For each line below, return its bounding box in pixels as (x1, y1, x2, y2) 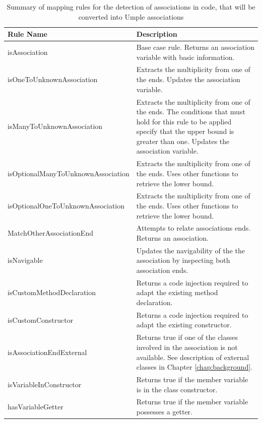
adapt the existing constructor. (136, 319, 232, 330)
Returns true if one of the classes (136, 332, 238, 342)
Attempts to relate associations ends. (136, 223, 251, 233)
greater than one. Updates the (136, 135, 230, 146)
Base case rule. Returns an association (136, 42, 254, 52)
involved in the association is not (136, 341, 238, 352)
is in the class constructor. (136, 384, 218, 394)
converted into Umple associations (78, 11, 184, 22)
